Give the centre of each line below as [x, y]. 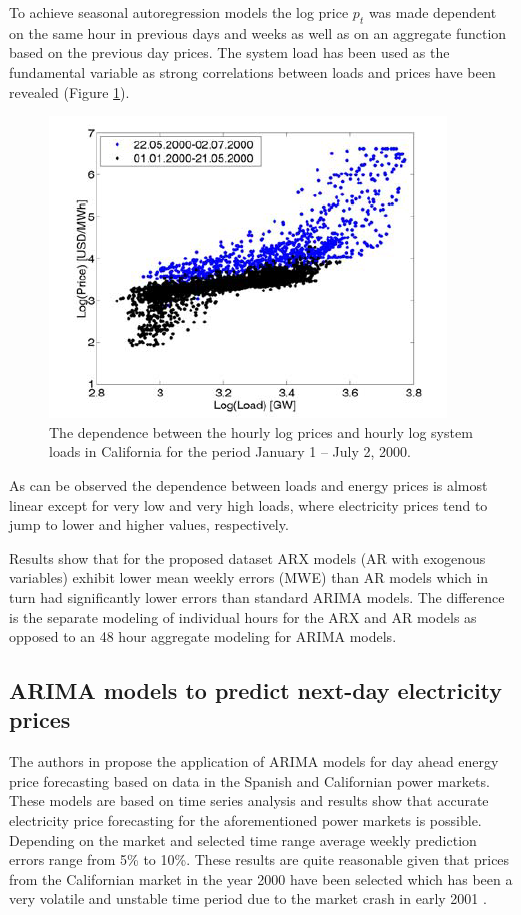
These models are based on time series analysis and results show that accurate [249, 800]
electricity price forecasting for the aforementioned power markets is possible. [245, 820]
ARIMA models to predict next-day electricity [256, 690]
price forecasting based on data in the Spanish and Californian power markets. [249, 780]
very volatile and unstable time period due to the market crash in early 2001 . [248, 898]
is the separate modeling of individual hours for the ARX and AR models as [243, 616]
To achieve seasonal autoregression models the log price [179, 12]
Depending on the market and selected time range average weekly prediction [243, 839]
